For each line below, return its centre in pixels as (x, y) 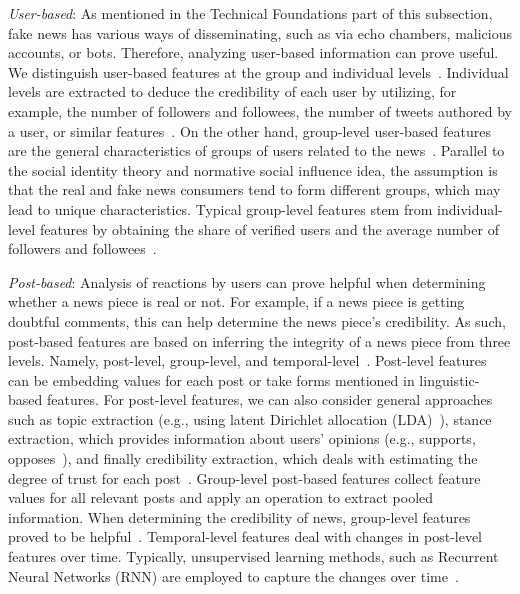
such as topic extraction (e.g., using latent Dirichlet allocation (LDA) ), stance (250, 418)
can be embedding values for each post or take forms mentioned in (211, 379)
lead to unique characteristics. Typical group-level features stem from (220, 208)
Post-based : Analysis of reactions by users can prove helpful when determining (247, 281)
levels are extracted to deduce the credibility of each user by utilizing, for (232, 91)
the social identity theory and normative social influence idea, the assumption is (253, 169)
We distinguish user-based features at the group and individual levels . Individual (258, 71)
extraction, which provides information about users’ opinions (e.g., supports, (242, 438)
